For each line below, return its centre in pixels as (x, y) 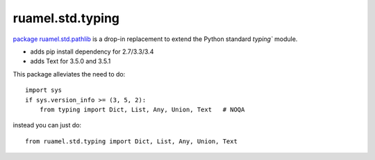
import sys (44, 90)
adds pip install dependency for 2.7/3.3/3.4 (92, 51)
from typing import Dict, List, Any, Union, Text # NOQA (142, 109)
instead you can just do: (47, 125)
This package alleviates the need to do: (69, 74)
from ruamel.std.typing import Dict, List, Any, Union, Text (131, 141)
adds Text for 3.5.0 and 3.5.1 (70, 61)
